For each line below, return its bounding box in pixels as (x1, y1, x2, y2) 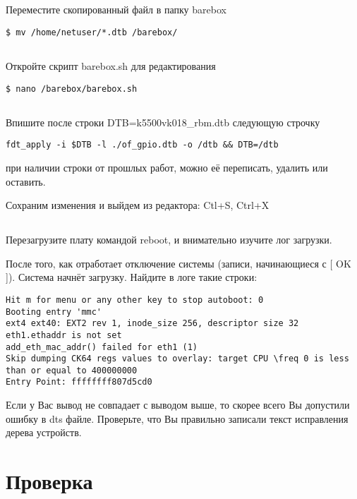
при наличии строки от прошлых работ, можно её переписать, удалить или (6, 160, 328, 174)
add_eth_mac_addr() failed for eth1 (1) (6, 342, 198, 352)
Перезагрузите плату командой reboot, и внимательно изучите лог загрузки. (6, 232, 332, 247)
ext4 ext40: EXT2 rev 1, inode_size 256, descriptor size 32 (6, 318, 299, 329)
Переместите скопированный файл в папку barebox (6, 2, 226, 17)
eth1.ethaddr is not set (6, 330, 122, 340)
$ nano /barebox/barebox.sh (6, 83, 138, 94)
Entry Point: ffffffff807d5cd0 (6, 377, 152, 387)
